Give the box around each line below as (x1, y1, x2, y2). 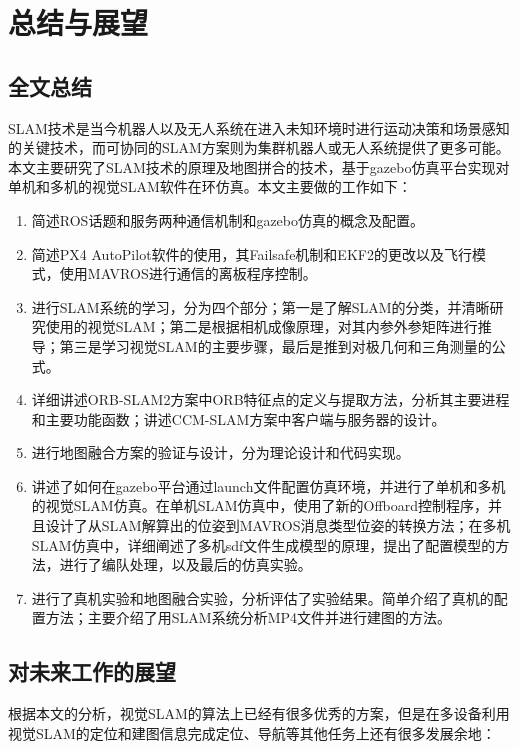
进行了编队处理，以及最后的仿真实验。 (59, 554, 312, 575)
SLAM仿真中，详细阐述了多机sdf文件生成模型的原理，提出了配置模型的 (31, 534, 496, 555)
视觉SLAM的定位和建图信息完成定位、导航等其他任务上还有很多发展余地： (8, 722, 496, 743)
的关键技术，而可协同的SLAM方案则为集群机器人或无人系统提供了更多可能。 (8, 137, 510, 158)
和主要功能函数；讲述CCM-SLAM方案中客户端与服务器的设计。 (31, 408, 446, 429)
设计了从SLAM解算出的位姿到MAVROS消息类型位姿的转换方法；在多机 (45, 515, 511, 536)
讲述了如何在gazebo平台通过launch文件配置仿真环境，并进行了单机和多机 (31, 475, 506, 496)
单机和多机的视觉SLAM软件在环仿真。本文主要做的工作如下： (8, 176, 412, 197)
